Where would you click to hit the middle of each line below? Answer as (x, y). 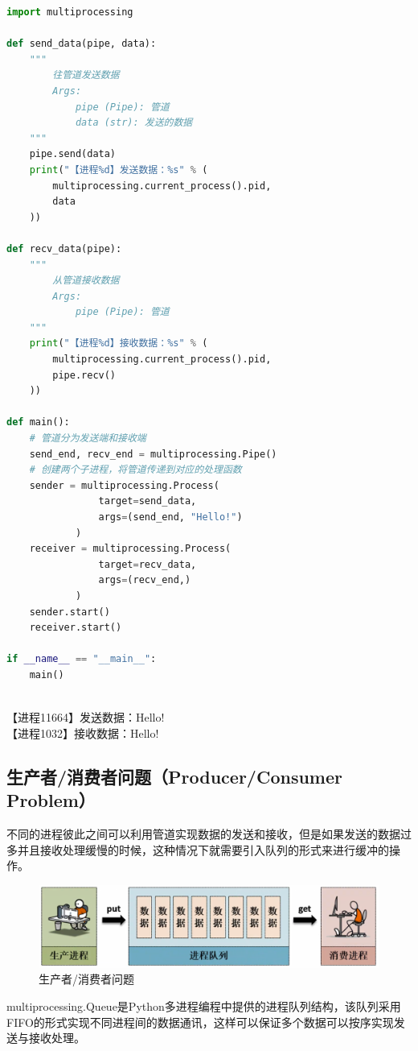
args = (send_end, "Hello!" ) (170, 517)
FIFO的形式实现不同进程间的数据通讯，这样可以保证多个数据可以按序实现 (200, 1022)
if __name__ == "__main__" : (82, 659)
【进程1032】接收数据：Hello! (83, 732)
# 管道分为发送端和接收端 (88, 439)
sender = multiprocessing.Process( (124, 485)
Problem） (51, 800)
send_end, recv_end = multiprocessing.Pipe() (153, 454)
